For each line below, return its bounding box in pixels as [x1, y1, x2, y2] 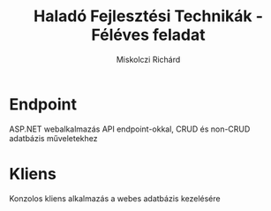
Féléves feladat [91, 25, 206, 45]
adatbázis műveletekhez [9, 132, 99, 143]
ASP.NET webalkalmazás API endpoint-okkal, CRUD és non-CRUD [9, 124, 251, 134]
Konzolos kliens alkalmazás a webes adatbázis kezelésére [9, 192, 221, 204]
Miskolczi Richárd [116, 54, 181, 64]
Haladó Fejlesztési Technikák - [34, 6, 263, 26]
